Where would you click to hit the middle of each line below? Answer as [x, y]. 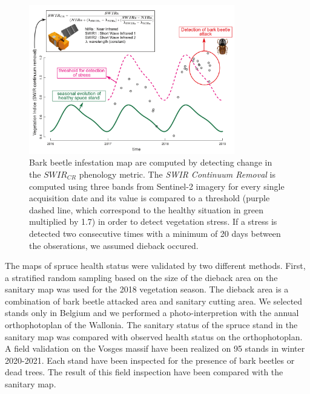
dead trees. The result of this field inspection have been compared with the [144, 372]
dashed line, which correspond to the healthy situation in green [146, 209]
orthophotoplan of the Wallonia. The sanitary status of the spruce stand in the [151, 325]
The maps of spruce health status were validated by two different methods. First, [155, 266]
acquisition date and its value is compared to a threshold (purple [150, 198]
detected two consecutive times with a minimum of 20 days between [155, 233]
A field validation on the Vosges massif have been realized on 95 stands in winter [155, 348]
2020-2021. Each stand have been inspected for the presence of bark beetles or [150, 360]
